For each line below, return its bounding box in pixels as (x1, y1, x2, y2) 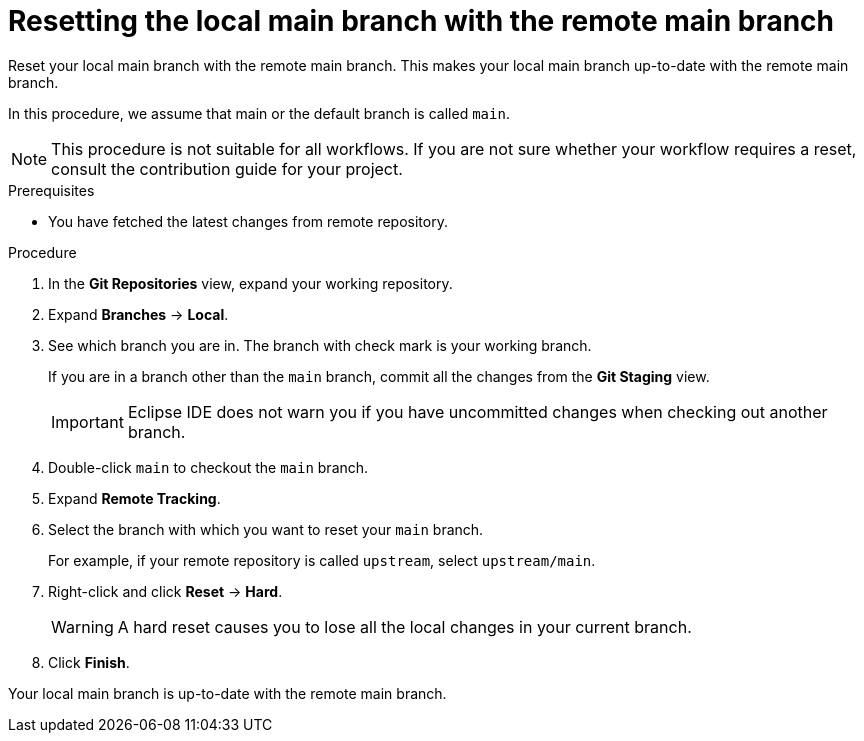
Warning (51, 616, 114, 637)
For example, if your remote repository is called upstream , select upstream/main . (48, 551, 596, 569)
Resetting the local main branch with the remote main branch (8, 4, 835, 38)
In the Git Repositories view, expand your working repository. (48, 274, 453, 292)
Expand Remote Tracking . (48, 489, 221, 507)
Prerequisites (8, 181, 95, 199)
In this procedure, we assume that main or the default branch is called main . (8, 104, 510, 122)
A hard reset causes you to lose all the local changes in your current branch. (117, 616, 692, 637)
